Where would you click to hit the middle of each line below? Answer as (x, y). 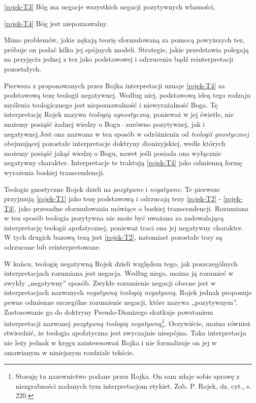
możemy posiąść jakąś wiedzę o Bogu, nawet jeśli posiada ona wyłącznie (113, 153)
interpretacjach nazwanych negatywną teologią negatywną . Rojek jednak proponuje (128, 292)
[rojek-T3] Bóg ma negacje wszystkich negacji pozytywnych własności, (110, 6)
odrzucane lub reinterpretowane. (52, 247)
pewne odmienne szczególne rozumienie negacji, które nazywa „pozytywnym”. (121, 302)
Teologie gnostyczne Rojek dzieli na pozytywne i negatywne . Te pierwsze (112, 189)
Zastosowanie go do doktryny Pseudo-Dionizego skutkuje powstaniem (109, 311)
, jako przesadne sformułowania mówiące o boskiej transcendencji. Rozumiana (131, 208)
